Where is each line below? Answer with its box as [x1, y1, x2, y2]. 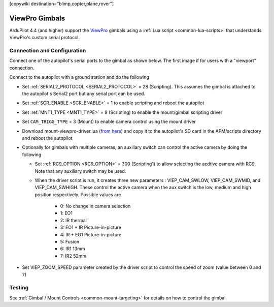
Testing [9, 284, 29, 291]
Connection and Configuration [9, 47, 86, 54]
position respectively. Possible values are [35, 191, 121, 198]
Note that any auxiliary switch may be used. [35, 168, 126, 174]
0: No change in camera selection [60, 203, 131, 209]
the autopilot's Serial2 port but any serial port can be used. [22, 90, 146, 97]
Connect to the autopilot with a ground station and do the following [9, 74, 150, 80]
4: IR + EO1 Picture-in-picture [60, 231, 122, 237]
